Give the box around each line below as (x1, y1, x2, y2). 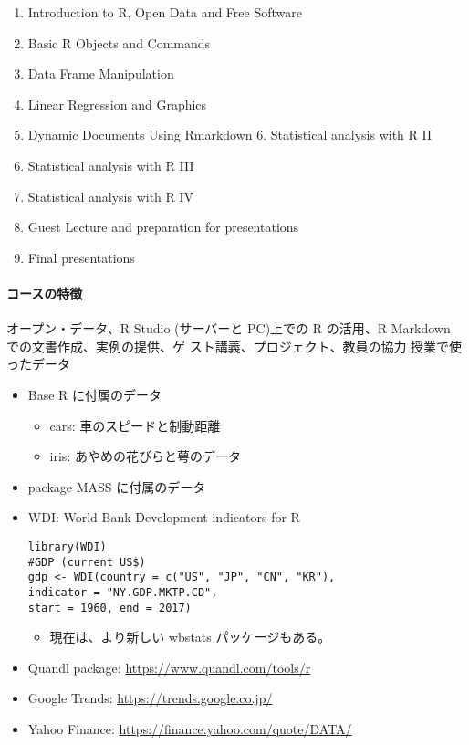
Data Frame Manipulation (27, 64, 174, 83)
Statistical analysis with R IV (27, 186, 194, 205)
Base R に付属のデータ (27, 384, 162, 404)
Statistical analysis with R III (27, 155, 194, 174)
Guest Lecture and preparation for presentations (27, 217, 299, 236)
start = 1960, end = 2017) (27, 601, 192, 614)
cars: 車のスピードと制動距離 (49, 415, 221, 435)
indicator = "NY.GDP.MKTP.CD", (27, 585, 218, 599)
